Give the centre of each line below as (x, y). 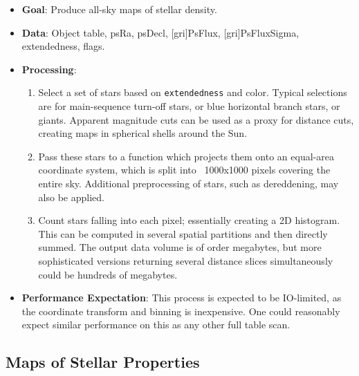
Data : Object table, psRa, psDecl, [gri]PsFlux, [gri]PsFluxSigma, (160, 32)
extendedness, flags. (63, 46)
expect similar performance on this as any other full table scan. (156, 325)
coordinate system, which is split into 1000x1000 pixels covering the (184, 170)
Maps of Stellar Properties (103, 362)
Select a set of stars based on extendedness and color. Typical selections (193, 92)
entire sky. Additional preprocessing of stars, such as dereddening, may (188, 183)
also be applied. (71, 197)
